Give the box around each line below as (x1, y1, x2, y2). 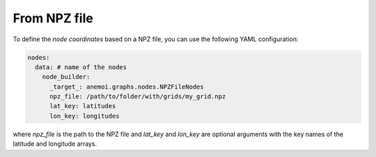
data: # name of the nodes (35, 63, 127, 71)
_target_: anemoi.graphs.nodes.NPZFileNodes (49, 82, 205, 91)
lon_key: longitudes (49, 112, 120, 120)
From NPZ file (13, 10, 93, 26)
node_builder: (42, 73, 91, 81)
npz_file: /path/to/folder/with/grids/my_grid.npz (49, 93, 226, 100)
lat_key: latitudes (49, 102, 116, 110)
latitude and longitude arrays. (13, 140, 97, 148)
